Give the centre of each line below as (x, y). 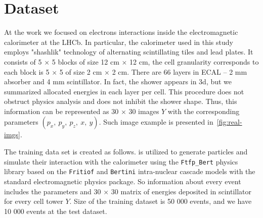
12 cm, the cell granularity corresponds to (194, 61)
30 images (144, 111)
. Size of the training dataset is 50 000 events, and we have (161, 201)
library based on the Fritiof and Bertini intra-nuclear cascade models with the (130, 171)
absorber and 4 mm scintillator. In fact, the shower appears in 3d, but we (118, 81)
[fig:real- (229, 122)
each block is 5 (27, 71)
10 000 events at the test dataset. (56, 211)
